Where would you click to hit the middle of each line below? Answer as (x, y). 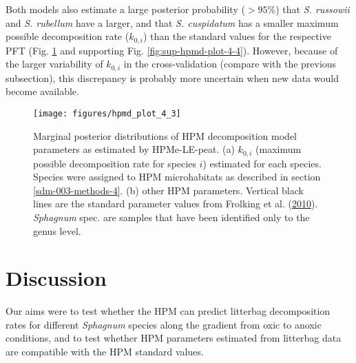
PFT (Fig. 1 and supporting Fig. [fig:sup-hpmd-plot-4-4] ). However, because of (172, 50)
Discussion (56, 278)
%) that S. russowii (308, 9)
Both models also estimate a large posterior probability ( (125, 9)
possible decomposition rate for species (115, 163)
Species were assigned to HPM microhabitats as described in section (177, 177)
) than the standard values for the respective (237, 36)
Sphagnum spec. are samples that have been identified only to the (171, 217)
